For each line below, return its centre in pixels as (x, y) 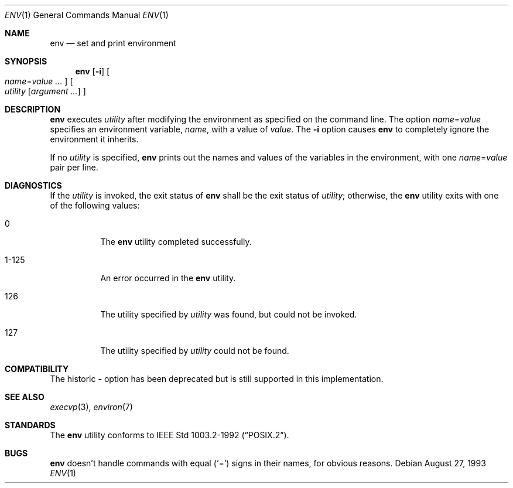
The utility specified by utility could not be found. (195, 351)
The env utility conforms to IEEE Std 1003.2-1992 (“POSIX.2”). (170, 435)
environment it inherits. (94, 139)
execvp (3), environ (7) (91, 407)
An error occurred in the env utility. (168, 278)
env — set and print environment (113, 43)
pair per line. (74, 167)
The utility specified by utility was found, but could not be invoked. (229, 314)
